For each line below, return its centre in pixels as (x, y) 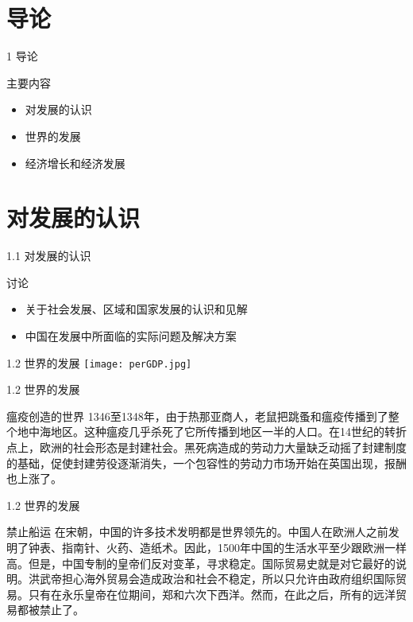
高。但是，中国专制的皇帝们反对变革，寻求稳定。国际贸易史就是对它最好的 (201, 563)
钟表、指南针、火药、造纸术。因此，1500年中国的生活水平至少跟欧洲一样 (217, 547)
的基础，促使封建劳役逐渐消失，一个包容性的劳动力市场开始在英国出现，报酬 (206, 463)
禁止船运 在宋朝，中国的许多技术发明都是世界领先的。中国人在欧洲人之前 (197, 532)
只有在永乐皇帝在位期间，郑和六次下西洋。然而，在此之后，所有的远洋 (212, 594)
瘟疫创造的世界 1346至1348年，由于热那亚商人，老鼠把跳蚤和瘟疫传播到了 (197, 416)
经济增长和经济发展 (75, 163)
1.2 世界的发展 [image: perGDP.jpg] (99, 362)
